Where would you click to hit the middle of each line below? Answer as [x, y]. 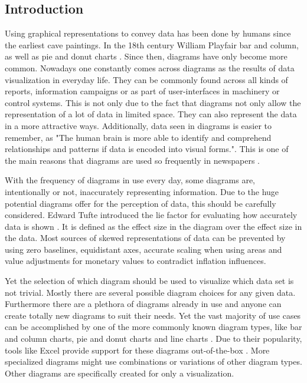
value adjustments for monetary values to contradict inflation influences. [135, 261]
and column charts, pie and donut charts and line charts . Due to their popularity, [153, 339]
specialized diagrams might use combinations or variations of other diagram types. [153, 361]
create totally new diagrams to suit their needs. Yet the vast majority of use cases [153, 315]
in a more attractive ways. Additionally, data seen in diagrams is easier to [138, 125]
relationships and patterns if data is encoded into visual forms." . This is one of [147, 149]
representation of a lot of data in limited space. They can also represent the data [151, 114]
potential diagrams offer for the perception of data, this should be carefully [141, 203]
